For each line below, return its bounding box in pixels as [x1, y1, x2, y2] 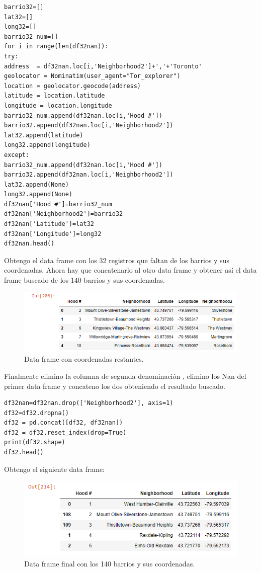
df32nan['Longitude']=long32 [4, 230, 102, 237]
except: [4, 151, 30, 158]
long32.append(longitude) [4, 141, 91, 149]
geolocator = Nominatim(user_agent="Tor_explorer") [4, 72, 181, 80]
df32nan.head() [4, 240, 55, 248]
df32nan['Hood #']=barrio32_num [4, 200, 112, 208]
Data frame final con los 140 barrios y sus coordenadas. [24, 558, 195, 569]
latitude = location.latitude [4, 92, 105, 100]
